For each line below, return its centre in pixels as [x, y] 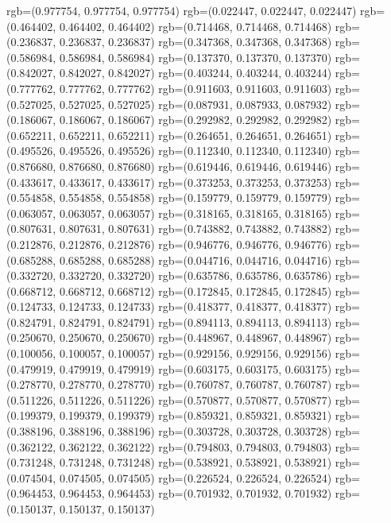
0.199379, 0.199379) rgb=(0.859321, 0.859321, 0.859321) [195, 415]
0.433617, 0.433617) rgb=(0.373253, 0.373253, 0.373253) [195, 182]
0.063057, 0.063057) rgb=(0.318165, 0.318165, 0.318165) [195, 213]
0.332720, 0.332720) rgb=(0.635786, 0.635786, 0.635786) [195, 275]
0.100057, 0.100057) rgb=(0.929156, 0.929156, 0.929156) [195, 353]
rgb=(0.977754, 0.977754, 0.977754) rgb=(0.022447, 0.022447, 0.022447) [182, 10]
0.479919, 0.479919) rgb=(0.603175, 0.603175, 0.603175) [195, 368]
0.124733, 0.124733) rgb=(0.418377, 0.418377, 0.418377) [195, 306]
